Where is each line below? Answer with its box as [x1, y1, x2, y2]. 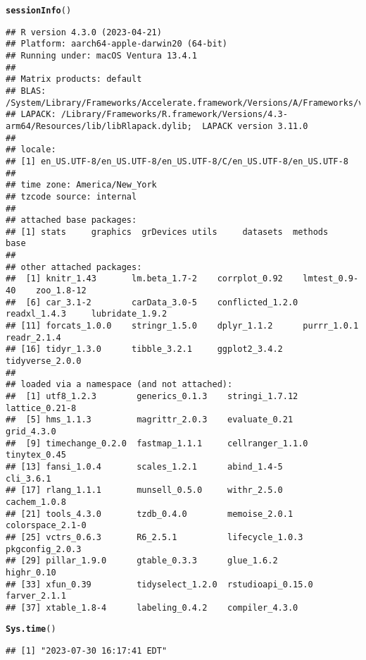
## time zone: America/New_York [6, 180, 157, 190]
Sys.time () [6, 624, 56, 635]
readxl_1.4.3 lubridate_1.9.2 [6, 309, 168, 319]
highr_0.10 [6, 567, 56, 577]
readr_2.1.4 [6, 332, 61, 343]
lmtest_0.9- [303, 274, 359, 284]
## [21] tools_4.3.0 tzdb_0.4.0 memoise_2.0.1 [6, 508, 294, 519]
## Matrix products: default [6, 74, 142, 85]
